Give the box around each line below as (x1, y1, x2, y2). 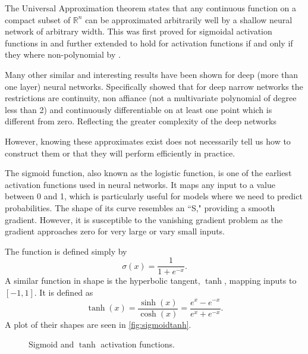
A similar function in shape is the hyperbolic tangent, (5, 274, 200, 287)
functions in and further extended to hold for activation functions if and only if (5, 36, 293, 49)
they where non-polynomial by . (5, 48, 121, 61)
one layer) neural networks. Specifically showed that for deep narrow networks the (5, 80, 303, 92)
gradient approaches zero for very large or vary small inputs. (5, 225, 225, 237)
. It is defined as (34, 286, 93, 298)
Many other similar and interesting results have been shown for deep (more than (5, 68, 298, 80)
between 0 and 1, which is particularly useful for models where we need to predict (5, 190, 303, 202)
